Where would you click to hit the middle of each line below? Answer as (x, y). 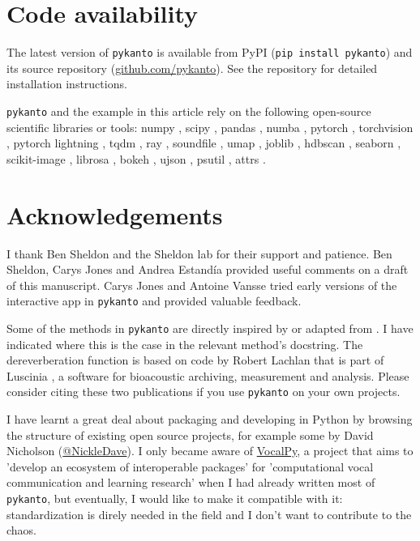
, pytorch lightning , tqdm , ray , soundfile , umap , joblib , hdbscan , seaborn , (204, 143)
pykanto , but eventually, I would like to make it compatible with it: (175, 498)
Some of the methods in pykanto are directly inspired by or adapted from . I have (210, 328)
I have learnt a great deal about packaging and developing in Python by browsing (210, 419)
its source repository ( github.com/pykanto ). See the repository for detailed (192, 68)
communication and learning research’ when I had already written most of (191, 482)
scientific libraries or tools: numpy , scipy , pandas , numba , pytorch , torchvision (210, 127)
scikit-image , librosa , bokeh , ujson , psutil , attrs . (136, 158)
